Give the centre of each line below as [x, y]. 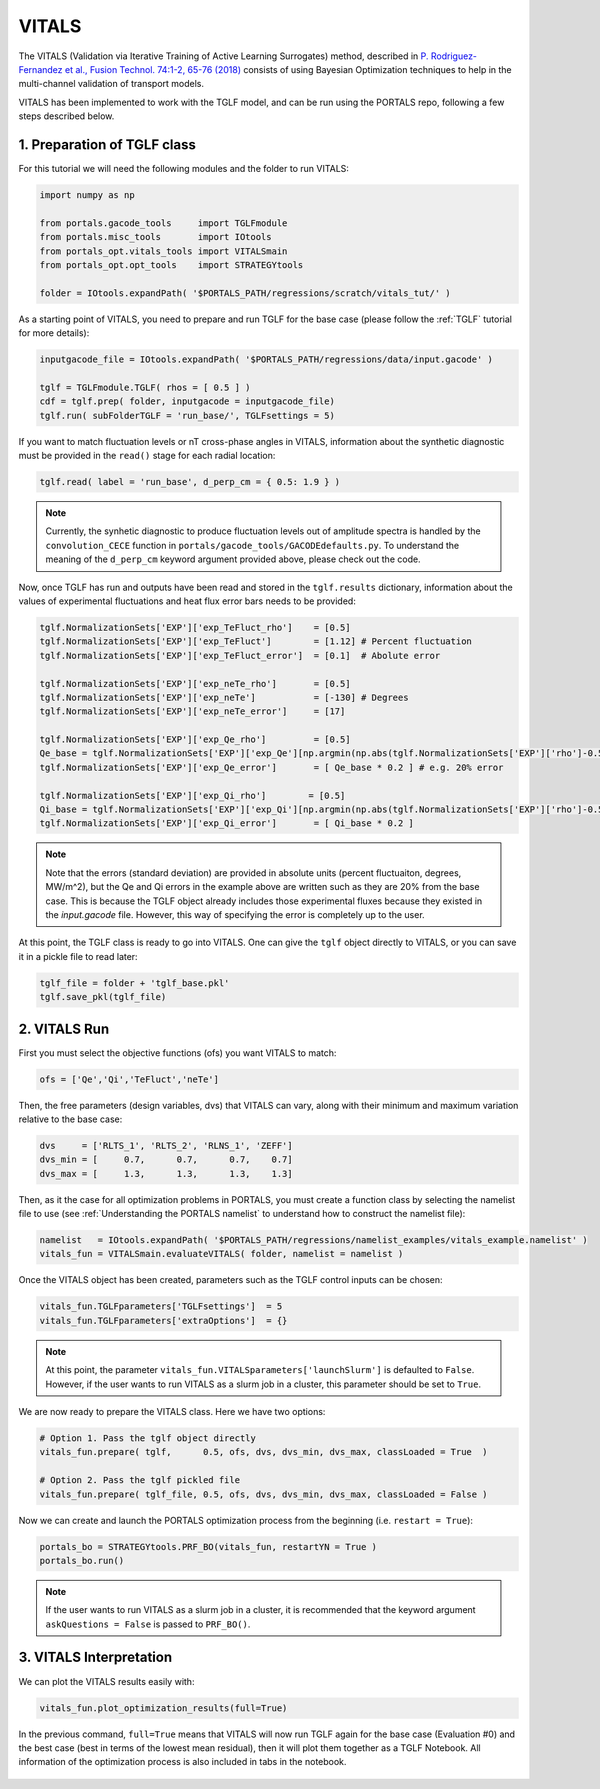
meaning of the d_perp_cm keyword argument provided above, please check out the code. [233, 559]
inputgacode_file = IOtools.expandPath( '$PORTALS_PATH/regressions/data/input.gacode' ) [266, 359]
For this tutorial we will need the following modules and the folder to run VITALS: [184, 169]
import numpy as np [87, 195]
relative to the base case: [70, 1119]
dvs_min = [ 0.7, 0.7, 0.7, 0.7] [166, 1159]
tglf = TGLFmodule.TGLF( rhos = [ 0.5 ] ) [145, 387]
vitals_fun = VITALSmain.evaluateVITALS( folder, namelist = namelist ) [221, 1254]
